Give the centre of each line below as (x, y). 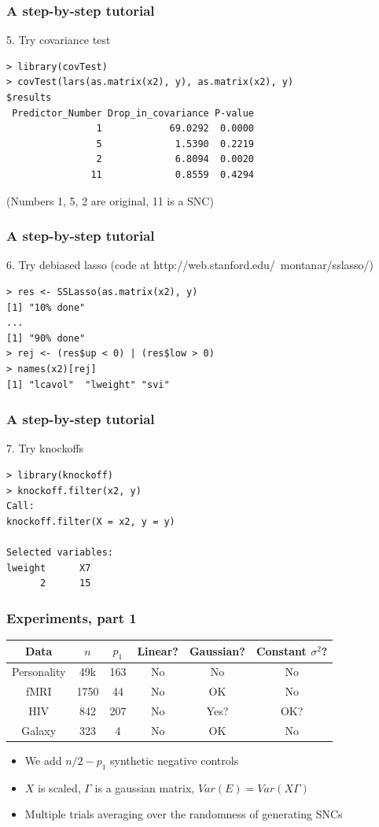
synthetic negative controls (175, 761)
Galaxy (39, 730)
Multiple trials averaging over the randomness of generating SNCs (184, 814)
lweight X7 (49, 568)
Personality (39, 672)
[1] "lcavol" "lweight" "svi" (88, 384)
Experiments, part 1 (72, 617)
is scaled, (59, 787)
